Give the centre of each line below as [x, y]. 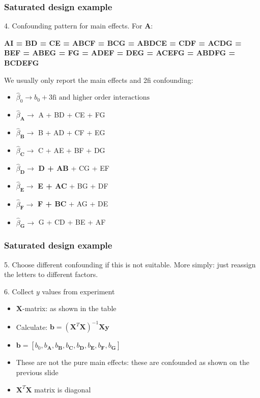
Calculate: [32, 327]
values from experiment [78, 291]
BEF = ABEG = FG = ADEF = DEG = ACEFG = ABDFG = [120, 53]
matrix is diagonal [63, 389]
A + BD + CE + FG [72, 115]
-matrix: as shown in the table [69, 308]
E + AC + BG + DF [73, 186]
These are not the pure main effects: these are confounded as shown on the [133, 362]
